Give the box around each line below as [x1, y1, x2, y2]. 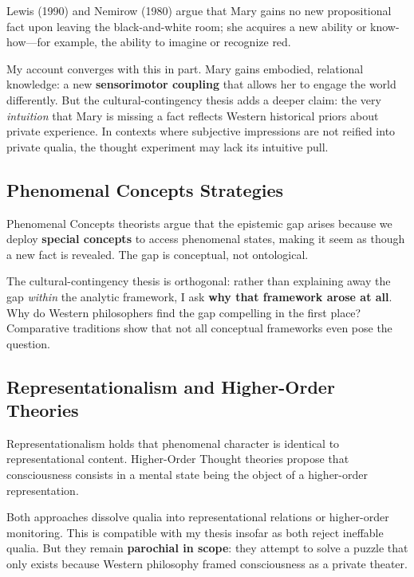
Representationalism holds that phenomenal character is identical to [6, 434, 340, 451]
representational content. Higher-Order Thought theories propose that [6, 450, 349, 467]
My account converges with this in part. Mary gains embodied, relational [6, 60, 364, 77]
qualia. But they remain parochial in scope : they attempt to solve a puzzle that [6, 540, 408, 556]
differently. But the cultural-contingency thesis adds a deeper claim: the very [6, 91, 381, 108]
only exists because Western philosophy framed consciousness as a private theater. [6, 555, 408, 572]
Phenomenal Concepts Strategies [6, 177, 284, 202]
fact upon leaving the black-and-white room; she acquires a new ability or [6, 18, 367, 34]
